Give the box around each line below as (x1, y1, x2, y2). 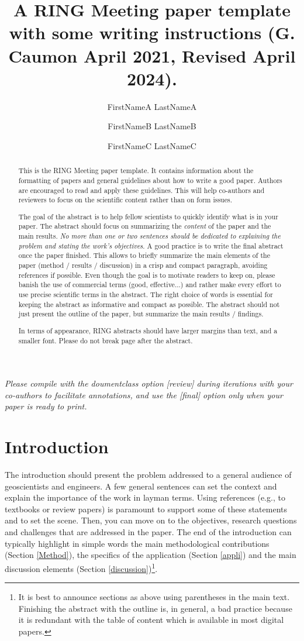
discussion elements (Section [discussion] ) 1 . (5, 560, 158, 574)
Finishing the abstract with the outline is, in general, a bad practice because (18, 602, 292, 614)
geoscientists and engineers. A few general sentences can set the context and (5, 480, 277, 492)
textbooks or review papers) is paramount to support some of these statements (5, 502, 287, 515)
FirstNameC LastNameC (108, 139, 196, 151)
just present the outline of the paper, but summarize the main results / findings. (18, 309, 264, 319)
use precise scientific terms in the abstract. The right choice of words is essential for (18, 290, 273, 299)
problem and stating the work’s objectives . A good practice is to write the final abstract (18, 240, 284, 250)
